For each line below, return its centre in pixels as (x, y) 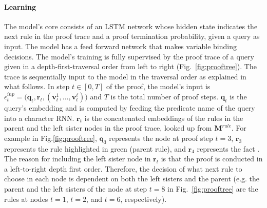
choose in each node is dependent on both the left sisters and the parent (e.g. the (132, 179)
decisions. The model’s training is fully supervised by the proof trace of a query (129, 56)
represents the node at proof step (161, 138)
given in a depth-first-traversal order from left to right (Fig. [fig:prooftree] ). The (130, 66)
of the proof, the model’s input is (158, 86)
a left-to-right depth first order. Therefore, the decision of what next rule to (123, 168)
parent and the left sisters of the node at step (76, 188)
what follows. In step (37, 86)
